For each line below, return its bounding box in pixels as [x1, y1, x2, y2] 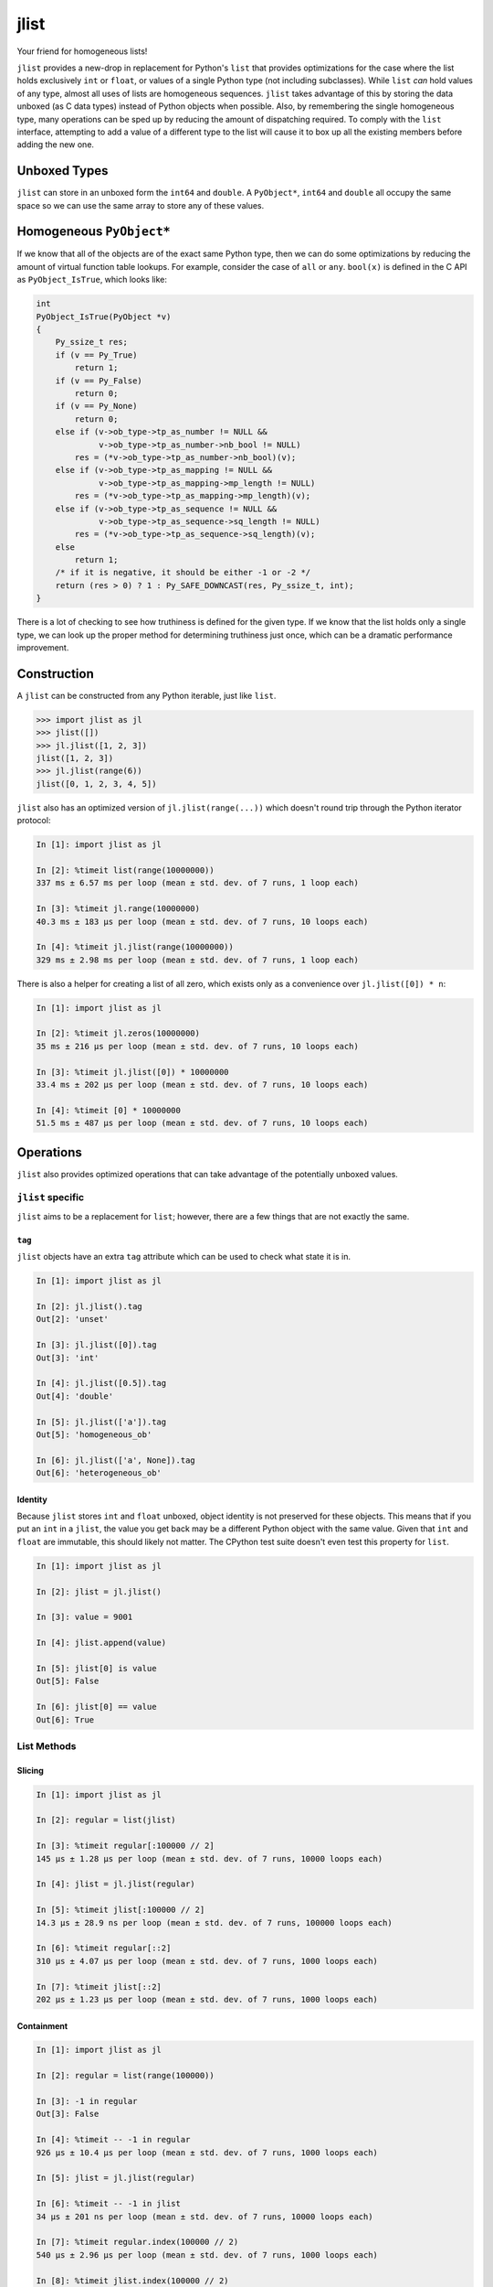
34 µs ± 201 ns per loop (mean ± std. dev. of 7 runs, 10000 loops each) [36, 2211, 373, 2222]
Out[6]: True [36, 1714, 95, 1724]
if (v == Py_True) [55, 349, 138, 360]
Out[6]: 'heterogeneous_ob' [36, 1468, 162, 1478]
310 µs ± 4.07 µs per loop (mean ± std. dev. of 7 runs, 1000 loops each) [36, 1956, 379, 1966]
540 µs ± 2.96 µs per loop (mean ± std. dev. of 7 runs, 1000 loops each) [36, 2249, 379, 2260]
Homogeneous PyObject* [16, 224, 171, 240]
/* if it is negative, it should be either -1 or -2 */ [55, 567, 311, 578]
